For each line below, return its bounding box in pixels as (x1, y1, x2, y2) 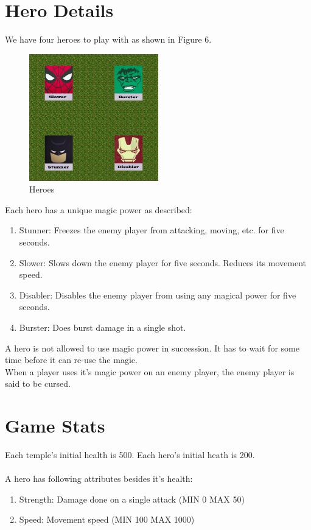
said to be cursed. (5, 377, 71, 390)
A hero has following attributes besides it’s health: (5, 472, 193, 485)
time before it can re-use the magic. (5, 353, 138, 366)
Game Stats (5, 413, 105, 438)
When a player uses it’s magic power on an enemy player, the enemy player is (5, 365, 295, 378)
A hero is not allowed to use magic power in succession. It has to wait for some (5, 341, 299, 354)
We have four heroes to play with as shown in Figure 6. (5, 33, 212, 46)
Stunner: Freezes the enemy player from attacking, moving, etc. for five (19, 224, 284, 236)
